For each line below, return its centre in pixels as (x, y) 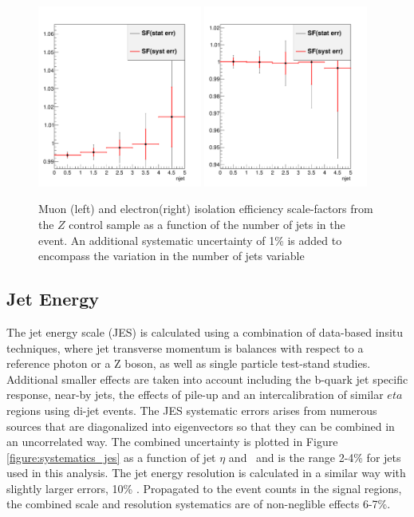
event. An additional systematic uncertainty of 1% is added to (190, 240)
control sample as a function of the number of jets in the (207, 224)
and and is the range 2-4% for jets (315, 457)
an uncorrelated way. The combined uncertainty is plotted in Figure (172, 442)
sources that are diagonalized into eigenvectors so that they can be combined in (201, 426)
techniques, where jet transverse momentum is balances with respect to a (185, 347)
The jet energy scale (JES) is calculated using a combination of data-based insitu (205, 332)
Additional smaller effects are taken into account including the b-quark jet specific (207, 379)
